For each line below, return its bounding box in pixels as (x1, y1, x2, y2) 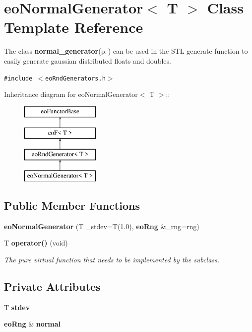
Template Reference (4, 17, 143, 37)
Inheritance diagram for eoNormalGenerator (4, 89, 138, 99)
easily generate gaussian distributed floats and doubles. (4, 55, 171, 66)
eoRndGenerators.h (45, 75, 106, 82)
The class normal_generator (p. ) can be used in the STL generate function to (4, 46, 248, 56)
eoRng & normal (4, 319, 61, 329)
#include (4, 75, 33, 82)
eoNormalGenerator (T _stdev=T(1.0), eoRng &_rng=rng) (4, 221, 199, 231)
